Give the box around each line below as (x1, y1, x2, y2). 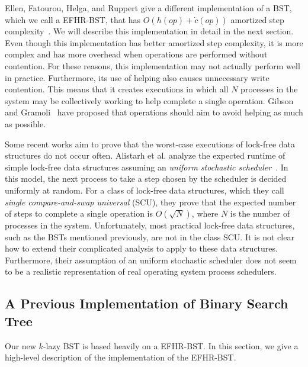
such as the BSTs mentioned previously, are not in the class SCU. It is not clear (5, 230, 294, 243)
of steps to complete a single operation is (5, 207, 153, 220)
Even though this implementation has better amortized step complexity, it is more (5, 36, 303, 49)
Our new (5, 339, 36, 352)
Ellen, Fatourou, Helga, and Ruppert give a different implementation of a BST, (5, 2, 292, 14)
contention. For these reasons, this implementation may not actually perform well (5, 59, 300, 72)
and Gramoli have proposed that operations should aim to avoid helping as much (5, 106, 303, 118)
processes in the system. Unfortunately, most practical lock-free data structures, (5, 219, 295, 231)
